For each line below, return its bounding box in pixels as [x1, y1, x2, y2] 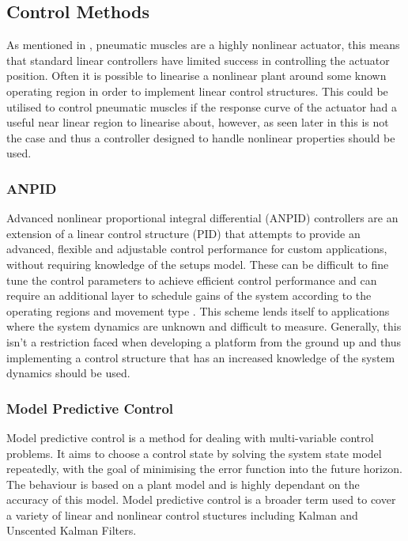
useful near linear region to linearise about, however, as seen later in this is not [6, 114, 389, 131]
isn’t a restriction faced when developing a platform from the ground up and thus [6, 333, 402, 350]
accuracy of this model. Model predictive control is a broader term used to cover [6, 491, 396, 508]
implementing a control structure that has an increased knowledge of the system [6, 349, 395, 365]
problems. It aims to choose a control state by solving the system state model [6, 445, 382, 461]
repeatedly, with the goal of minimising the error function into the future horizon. [6, 460, 402, 477]
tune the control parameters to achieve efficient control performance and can [6, 271, 377, 288]
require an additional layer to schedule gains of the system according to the [6, 287, 372, 304]
